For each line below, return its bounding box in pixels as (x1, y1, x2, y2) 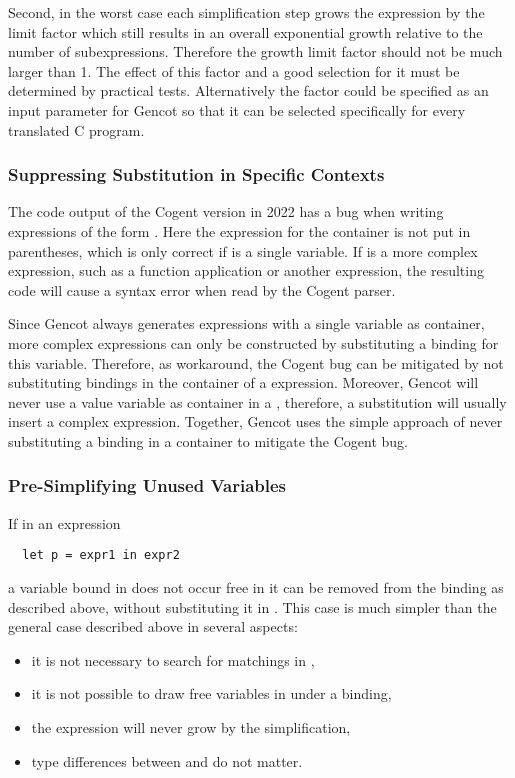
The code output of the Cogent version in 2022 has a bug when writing (8, 201, 444, 222)
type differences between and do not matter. (31, 750, 303, 771)
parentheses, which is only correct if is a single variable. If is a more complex (8, 240, 478, 261)
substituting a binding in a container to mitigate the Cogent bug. (8, 430, 409, 451)
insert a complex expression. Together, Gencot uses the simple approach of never (8, 411, 503, 432)
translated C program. (8, 119, 145, 140)
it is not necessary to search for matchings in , (31, 649, 315, 670)
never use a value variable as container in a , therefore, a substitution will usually (8, 391, 507, 412)
